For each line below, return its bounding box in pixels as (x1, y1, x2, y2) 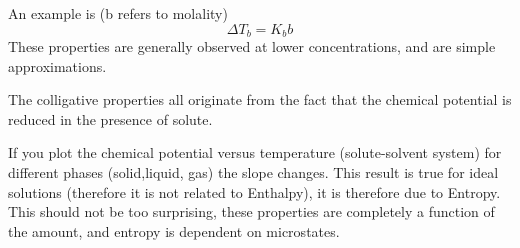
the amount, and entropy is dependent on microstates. (8, 220, 340, 241)
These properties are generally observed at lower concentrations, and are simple (8, 36, 496, 57)
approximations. (8, 55, 107, 76)
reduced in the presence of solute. (8, 108, 213, 129)
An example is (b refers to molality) (8, 3, 228, 23)
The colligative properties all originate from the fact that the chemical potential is (8, 89, 512, 110)
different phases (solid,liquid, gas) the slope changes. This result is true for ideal (8, 162, 499, 183)
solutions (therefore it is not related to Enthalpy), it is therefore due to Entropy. (8, 181, 501, 202)
